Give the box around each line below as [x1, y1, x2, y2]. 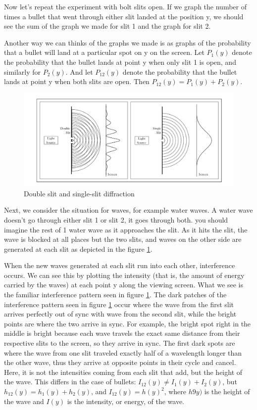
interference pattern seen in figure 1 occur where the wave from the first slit [4, 299, 234, 309]
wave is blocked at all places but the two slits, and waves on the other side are [4, 234, 242, 244]
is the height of [204, 386, 250, 397]
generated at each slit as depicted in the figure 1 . [4, 243, 153, 254]
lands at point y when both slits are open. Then [4, 76, 150, 87]
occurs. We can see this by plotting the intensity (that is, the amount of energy [4, 270, 245, 280]
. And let [65, 66, 93, 77]
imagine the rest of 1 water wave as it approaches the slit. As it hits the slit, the [4, 224, 248, 234]
